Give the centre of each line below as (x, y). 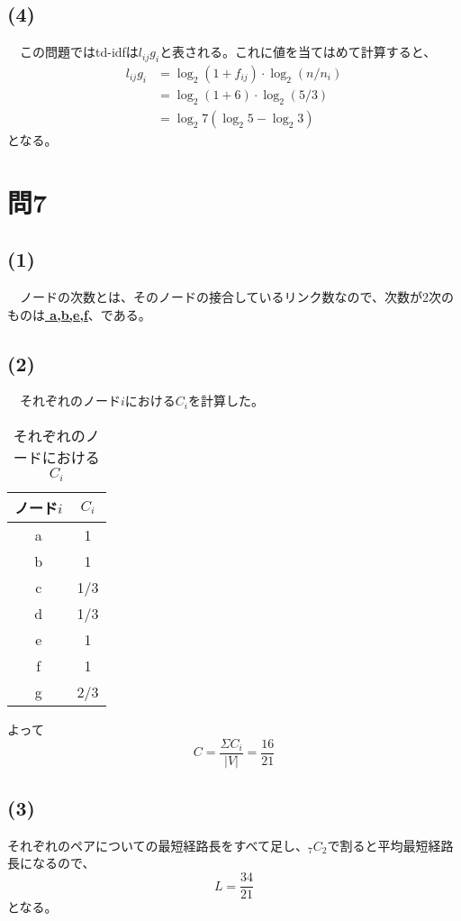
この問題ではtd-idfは (79, 52)
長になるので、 (51, 863)
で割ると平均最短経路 (390, 845)
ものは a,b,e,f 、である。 (79, 314)
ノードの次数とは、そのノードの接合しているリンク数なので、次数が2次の (237, 297)
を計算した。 (226, 401)
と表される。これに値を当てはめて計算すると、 (298, 52)
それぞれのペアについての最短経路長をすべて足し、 (158, 845)
